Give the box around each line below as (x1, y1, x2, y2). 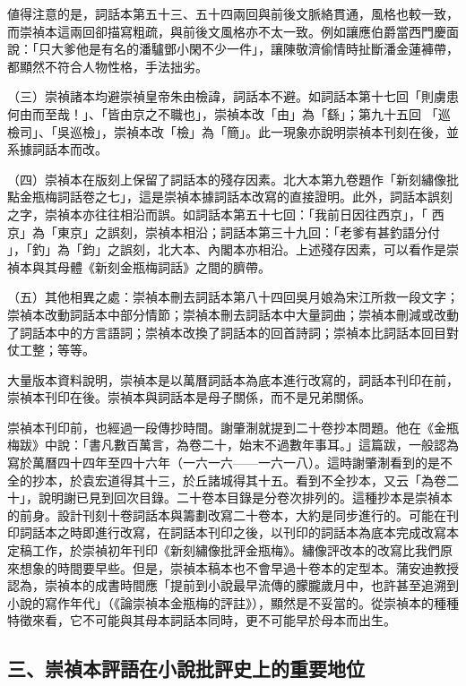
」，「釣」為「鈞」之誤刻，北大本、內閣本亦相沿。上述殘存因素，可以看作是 (7, 240, 446, 259)
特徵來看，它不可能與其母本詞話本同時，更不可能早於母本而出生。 (7, 611, 396, 630)
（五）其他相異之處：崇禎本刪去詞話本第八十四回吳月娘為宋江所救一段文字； (7, 287, 459, 306)
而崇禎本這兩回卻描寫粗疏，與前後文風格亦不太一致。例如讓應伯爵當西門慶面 (7, 21, 459, 40)
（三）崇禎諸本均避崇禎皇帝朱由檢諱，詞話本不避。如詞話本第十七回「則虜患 (7, 87, 459, 106)
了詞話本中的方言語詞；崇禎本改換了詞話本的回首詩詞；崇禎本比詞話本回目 (7, 322, 446, 341)
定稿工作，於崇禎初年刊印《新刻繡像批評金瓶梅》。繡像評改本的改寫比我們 (7, 541, 440, 560)
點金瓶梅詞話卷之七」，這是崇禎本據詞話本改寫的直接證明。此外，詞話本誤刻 (7, 187, 453, 206)
